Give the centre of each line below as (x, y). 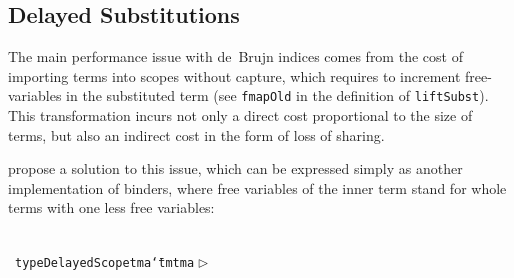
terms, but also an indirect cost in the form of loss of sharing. (196, 134)
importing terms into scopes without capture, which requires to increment (234, 75)
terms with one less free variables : (111, 207)
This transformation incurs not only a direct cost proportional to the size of (240, 115)
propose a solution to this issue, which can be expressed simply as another (235, 168)
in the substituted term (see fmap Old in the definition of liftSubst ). (277, 95)
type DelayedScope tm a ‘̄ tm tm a (105, 262)
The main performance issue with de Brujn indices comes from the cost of (235, 56)
